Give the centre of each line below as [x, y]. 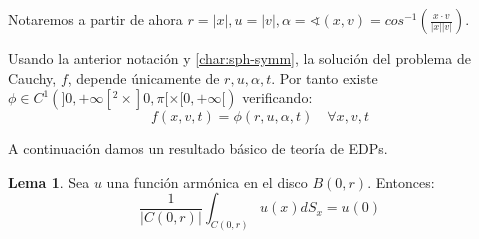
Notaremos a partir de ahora [95, 19]
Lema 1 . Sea [49, 181]
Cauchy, [32, 77]
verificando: [277, 97]
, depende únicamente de [143, 77]
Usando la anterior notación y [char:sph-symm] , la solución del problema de [239, 58]
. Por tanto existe [324, 77]
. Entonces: [401, 181]
